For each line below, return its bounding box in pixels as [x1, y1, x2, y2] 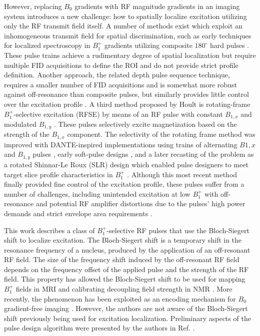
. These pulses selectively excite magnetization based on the [53, 118, 237, 129]
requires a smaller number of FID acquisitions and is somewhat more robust [4, 79, 237, 89]
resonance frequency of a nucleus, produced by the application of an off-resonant [4, 244, 250, 255]
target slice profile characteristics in [4, 169, 113, 179]
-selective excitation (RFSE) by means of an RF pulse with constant [13, 108, 223, 119]
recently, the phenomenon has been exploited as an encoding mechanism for [4, 293, 236, 304]
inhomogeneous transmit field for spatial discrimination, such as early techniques [4, 30, 251, 40]
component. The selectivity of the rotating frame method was [67, 129, 255, 139]
